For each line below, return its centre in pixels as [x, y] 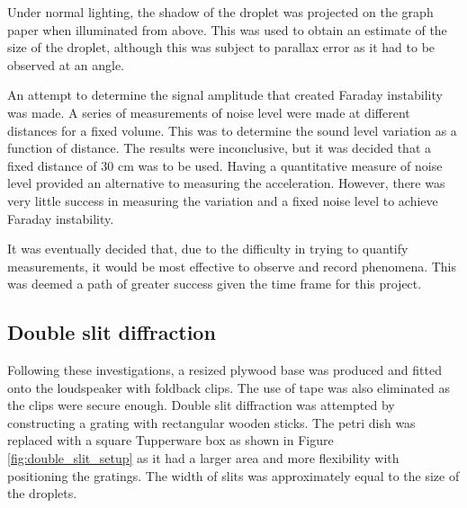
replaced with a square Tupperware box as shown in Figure [171, 440]
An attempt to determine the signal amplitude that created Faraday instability [225, 95]
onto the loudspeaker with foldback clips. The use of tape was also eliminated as [229, 387]
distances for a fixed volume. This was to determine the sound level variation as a [232, 130]
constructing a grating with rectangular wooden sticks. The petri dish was [211, 422]
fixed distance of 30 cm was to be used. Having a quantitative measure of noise [225, 165]
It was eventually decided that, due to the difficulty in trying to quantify [208, 249]
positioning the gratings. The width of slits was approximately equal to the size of [233, 475]
